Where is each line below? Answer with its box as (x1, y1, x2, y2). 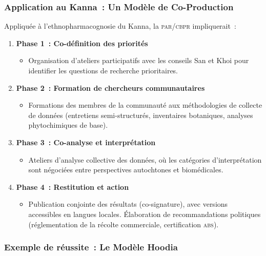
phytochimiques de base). (28, 120, 108, 130)
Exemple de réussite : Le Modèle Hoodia (4, 241, 178, 253)
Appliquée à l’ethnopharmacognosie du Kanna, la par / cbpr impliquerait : (4, 21, 236, 31)
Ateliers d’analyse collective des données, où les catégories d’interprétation (28, 154, 262, 165)
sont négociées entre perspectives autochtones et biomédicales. (28, 164, 223, 175)
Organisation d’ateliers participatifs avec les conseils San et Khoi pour (28, 55, 249, 66)
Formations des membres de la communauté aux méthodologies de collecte (28, 100, 262, 110)
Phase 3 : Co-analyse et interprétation (16, 136, 156, 147)
